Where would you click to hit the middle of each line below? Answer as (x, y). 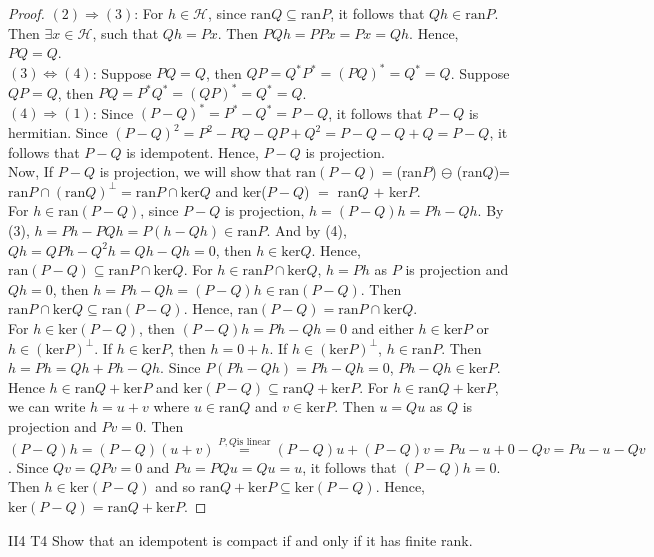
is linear (253, 442)
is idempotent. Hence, (192, 151)
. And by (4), (306, 230)
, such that (125, 32)
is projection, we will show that (195, 171)
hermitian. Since (58, 132)
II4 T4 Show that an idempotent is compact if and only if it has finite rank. (240, 539)
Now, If (31, 171)
